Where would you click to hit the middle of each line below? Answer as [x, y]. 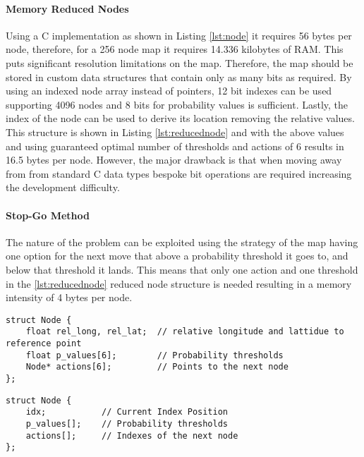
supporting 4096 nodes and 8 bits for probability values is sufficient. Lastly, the [177, 104]
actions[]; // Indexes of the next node [132, 435]
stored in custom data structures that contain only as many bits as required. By [179, 77]
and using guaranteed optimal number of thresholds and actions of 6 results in [175, 146]
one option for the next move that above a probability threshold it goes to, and [177, 256]
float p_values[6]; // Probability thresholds [154, 355]
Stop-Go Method [48, 215]
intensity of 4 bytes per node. [69, 297]
